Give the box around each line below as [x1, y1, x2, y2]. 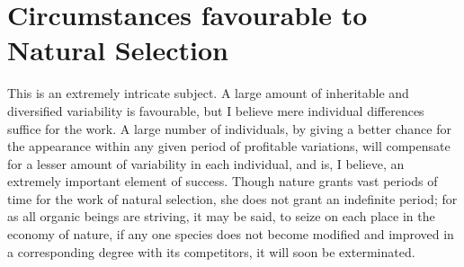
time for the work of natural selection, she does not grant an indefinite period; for [7, 189, 458, 208]
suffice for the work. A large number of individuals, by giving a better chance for [7, 119, 451, 138]
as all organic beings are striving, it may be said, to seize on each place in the [7, 207, 435, 226]
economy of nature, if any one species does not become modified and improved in [7, 225, 454, 244]
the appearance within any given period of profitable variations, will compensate [7, 137, 451, 156]
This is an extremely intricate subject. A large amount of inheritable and [7, 84, 409, 102]
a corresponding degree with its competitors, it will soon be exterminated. [7, 242, 415, 261]
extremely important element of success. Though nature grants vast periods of [7, 172, 438, 191]
